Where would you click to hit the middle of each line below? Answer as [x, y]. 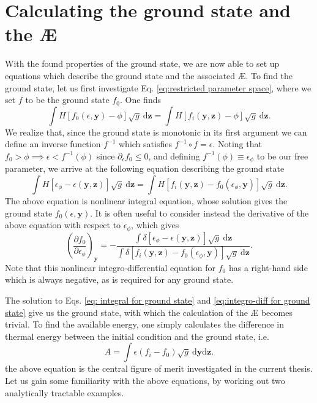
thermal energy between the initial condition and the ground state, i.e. [137, 336]
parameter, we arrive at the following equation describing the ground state [145, 168]
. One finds [140, 100]
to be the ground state [67, 100]
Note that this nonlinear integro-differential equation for [110, 267]
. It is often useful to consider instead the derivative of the [200, 213]
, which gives [155, 225]
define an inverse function [53, 144]
